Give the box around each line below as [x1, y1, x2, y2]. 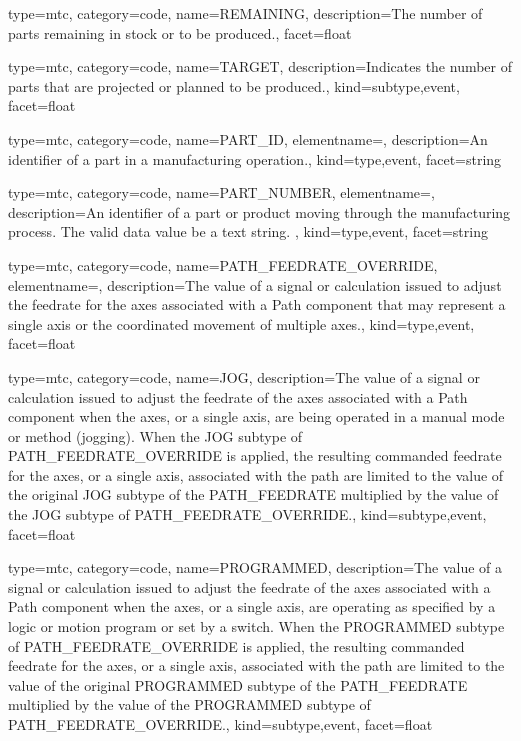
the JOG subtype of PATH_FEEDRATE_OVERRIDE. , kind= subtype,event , [8, 504, 487, 525]
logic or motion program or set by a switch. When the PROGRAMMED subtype [8, 616, 505, 637]
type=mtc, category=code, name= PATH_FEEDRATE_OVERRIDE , [8, 254, 438, 275]
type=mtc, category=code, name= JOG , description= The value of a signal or [8, 366, 480, 387]
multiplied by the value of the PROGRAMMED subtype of [8, 694, 371, 715]
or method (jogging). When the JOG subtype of [8, 425, 303, 446]
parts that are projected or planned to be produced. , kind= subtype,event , [8, 75, 460, 96]
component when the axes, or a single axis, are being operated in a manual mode [8, 406, 505, 427]
